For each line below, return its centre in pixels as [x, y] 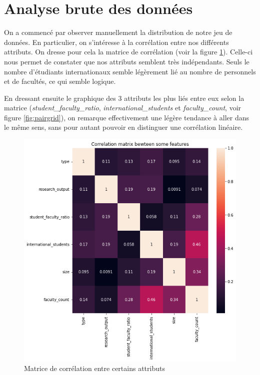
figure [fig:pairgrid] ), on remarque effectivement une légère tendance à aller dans [126, 117]
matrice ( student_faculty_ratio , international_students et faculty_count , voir [123, 108]
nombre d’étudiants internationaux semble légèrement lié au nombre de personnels [130, 71]
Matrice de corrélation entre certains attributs [94, 368]
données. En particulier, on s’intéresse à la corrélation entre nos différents [116, 42]
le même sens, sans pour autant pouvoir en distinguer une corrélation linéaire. [123, 127]
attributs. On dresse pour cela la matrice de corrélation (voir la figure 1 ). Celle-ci [128, 52]
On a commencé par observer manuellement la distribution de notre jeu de [118, 32]
